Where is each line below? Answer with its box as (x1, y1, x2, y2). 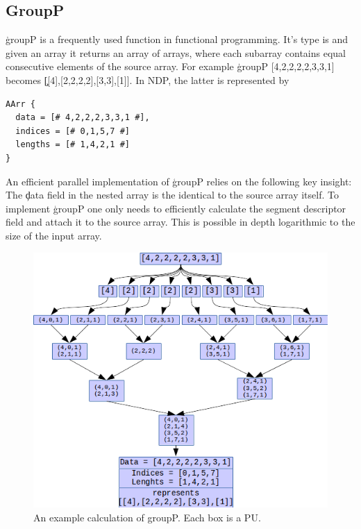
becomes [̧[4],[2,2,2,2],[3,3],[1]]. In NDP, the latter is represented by (6, 72, 289, 87)
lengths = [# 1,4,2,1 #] (15, 140, 130, 150)
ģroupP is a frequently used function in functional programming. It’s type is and (6, 32, 349, 47)
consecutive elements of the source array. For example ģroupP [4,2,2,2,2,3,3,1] (6, 59, 335, 74)
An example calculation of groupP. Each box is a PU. (33, 510, 261, 524)
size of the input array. (6, 228, 102, 242)
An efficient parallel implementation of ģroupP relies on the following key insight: (6, 174, 352, 188)
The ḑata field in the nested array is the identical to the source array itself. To (6, 187, 339, 202)
